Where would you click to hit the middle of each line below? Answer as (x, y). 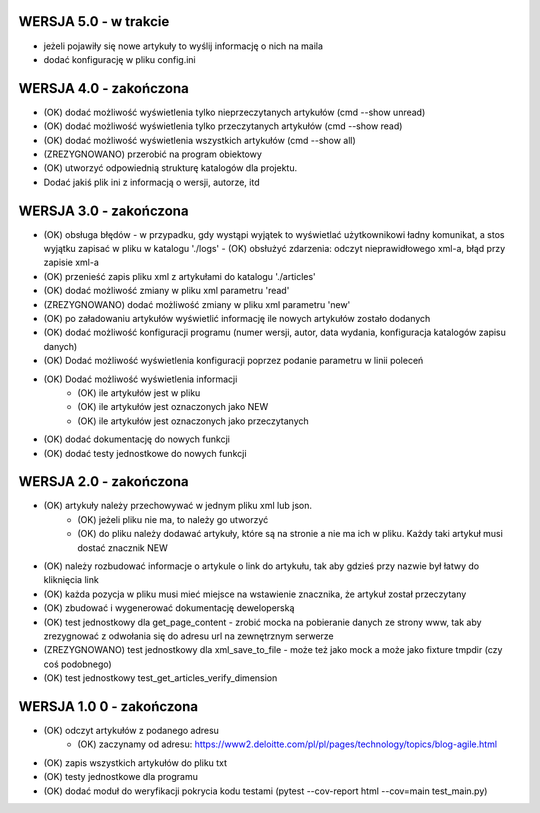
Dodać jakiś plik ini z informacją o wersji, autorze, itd (151, 182)
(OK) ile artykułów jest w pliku (139, 392)
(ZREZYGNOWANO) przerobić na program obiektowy (152, 154)
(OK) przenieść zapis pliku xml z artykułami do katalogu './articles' (180, 276)
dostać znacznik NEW (123, 547)
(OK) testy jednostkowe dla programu (121, 777)
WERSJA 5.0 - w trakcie (94, 21)
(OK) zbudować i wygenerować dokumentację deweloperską (169, 608)
